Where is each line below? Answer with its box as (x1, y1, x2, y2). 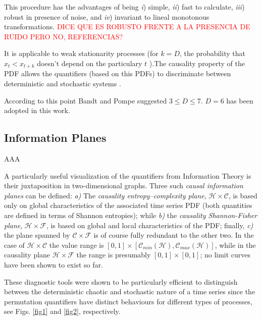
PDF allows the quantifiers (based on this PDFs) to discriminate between (4, 68, 231, 79)
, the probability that (179, 48, 245, 59)
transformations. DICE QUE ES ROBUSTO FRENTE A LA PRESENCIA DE (4, 21, 250, 32)
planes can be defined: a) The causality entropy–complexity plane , (4, 190, 206, 200)
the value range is (49, 239, 104, 250)
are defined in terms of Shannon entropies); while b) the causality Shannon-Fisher (4, 209, 257, 220)
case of (4, 239, 25, 250)
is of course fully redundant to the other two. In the (93, 230, 254, 240)
